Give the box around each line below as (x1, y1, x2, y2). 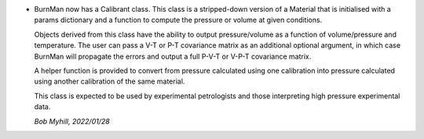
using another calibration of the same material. (34, 77, 185, 86)
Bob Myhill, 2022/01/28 (34, 116, 110, 126)
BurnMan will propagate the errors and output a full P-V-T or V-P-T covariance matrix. (34, 52, 312, 61)
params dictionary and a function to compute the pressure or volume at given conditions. (34, 16, 323, 25)
